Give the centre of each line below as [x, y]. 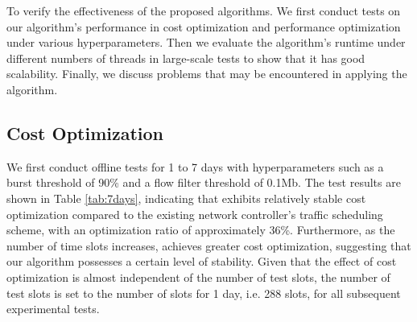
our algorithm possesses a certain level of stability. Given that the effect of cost [202, 261]
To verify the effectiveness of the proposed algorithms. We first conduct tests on [204, 10]
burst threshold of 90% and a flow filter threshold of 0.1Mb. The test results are [204, 182]
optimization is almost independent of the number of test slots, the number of [198, 277]
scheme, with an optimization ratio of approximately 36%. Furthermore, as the [201, 230]
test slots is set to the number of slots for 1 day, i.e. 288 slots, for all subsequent [204, 293]
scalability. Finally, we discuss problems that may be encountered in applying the [207, 74]
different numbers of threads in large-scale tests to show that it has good [186, 58]
